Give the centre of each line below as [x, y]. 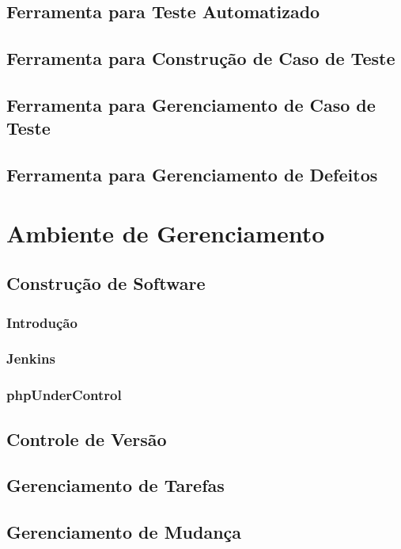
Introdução [42, 322]
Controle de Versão [87, 438]
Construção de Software [106, 283]
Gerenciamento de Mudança [124, 532]
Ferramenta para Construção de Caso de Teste [201, 58]
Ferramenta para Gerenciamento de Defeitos [192, 175]
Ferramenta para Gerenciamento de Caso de [191, 104]
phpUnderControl [64, 395]
